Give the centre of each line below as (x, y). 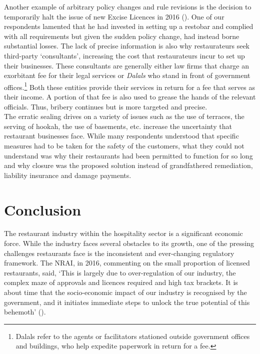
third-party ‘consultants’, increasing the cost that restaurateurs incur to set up (124, 55)
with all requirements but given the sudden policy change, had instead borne (122, 36)
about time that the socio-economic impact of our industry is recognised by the (125, 292)
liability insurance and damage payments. (68, 175)
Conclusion (43, 209)
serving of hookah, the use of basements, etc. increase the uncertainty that (118, 126)
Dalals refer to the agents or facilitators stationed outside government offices (133, 336)
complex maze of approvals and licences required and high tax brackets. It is (121, 282)
